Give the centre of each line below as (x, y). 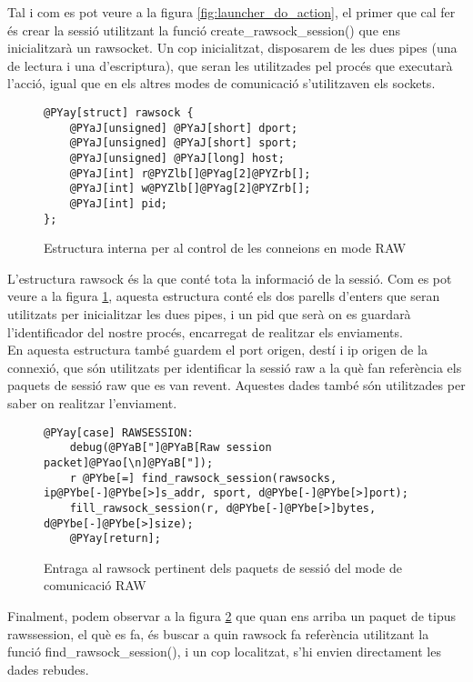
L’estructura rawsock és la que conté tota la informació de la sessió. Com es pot (230, 278)
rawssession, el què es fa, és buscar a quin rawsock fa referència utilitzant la (218, 633)
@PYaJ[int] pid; (119, 203)
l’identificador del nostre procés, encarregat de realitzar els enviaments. (205, 331)
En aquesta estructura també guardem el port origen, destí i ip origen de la (217, 350)
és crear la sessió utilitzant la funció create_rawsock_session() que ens (204, 30)
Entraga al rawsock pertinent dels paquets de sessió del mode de (223, 567)
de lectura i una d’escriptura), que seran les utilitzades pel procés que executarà (230, 65)
